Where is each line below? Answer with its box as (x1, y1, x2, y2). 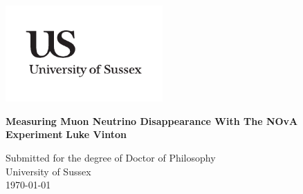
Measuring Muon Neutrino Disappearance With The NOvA (6, 113, 298, 128)
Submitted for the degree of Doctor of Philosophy (6, 150, 216, 164)
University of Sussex (6, 164, 91, 178)
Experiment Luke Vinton (6, 127, 127, 142)
